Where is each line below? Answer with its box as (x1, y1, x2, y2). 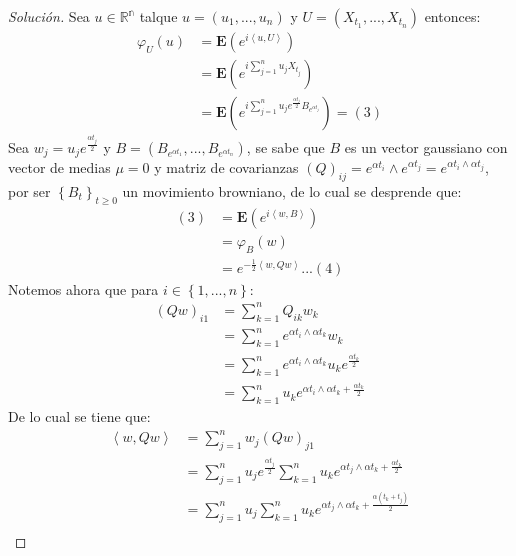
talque (139, 6, 178, 26)
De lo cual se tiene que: (8, 406, 151, 427)
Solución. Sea (8, 6, 90, 26)
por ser (8, 181, 51, 202)
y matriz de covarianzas (154, 157, 299, 178)
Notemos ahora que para (8, 278, 159, 299)
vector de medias (8, 157, 111, 178)
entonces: (424, 6, 481, 26)
